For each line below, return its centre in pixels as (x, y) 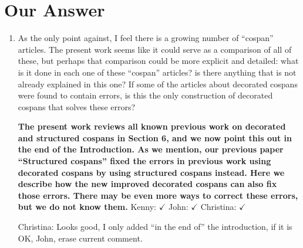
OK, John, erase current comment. (80, 238)
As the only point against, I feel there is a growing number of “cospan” (146, 38)
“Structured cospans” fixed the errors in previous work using (144, 161)
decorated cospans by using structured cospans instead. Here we (151, 172)
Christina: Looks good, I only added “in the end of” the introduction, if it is (155, 227)
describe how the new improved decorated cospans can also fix (147, 184)
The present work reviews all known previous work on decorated (152, 126)
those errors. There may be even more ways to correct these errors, (158, 195)
